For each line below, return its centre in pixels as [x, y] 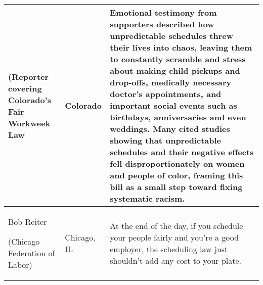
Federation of [32, 253]
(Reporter [29, 76]
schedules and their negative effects [182, 152]
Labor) [20, 265]
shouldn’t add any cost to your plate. [176, 260]
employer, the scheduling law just [169, 249]
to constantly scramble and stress [178, 59]
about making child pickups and [175, 70]
